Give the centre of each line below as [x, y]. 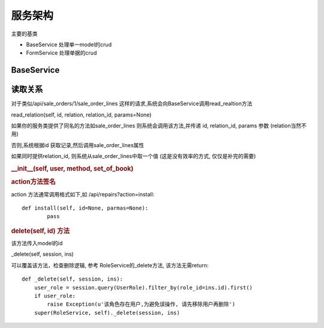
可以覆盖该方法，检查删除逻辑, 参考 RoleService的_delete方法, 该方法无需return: [110, 265]
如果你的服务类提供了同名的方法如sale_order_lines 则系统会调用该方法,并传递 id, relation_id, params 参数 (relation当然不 [159, 126]
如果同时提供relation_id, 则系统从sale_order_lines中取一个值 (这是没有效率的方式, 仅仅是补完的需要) [133, 156]
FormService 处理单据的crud [61, 53]
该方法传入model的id [37, 243]
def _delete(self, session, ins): [72, 279]
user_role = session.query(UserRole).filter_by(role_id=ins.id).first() [143, 287]
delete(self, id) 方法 [40, 231]
